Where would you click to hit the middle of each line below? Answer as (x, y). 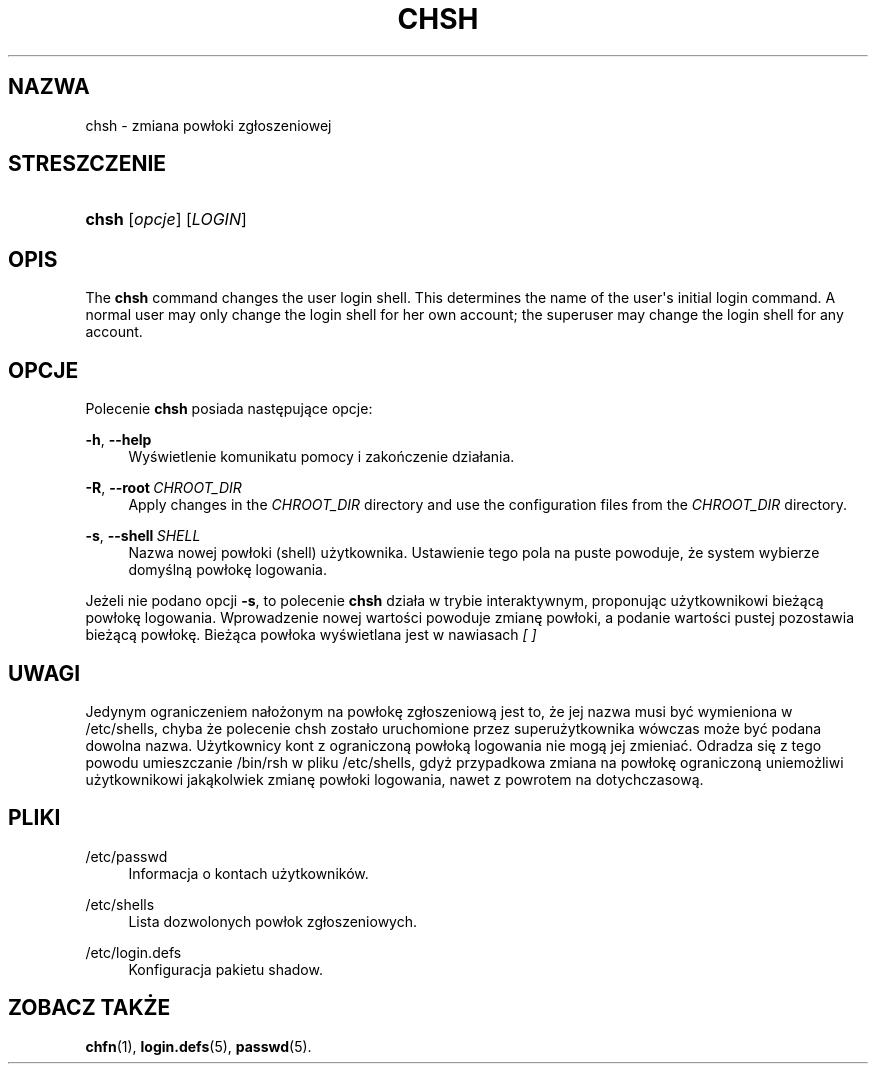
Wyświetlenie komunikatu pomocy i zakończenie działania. (321, 457)
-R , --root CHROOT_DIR (163, 488)
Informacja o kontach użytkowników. (248, 873)
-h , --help (118, 440)
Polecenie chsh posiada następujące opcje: (229, 409)
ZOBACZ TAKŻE (89, 1008)
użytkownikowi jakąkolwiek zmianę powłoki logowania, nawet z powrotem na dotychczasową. (394, 779)
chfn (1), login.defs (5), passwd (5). (198, 1046)
